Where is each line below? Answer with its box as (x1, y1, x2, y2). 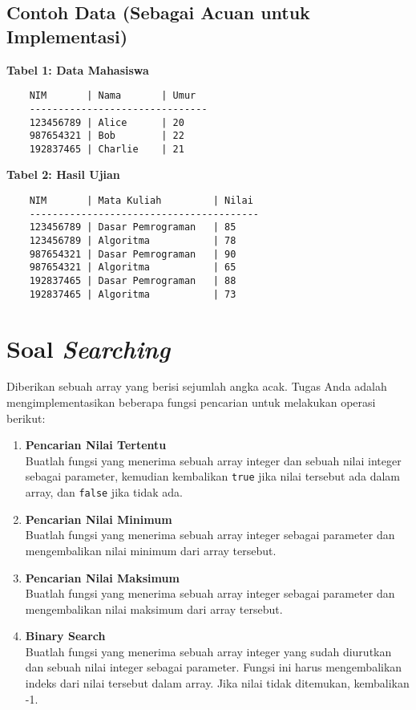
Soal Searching (6, 331, 171, 365)
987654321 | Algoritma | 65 (29, 262, 236, 274)
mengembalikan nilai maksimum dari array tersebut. (25, 600, 283, 617)
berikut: (6, 409, 46, 426)
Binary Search (25, 627, 106, 644)
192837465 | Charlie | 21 (29, 143, 184, 155)
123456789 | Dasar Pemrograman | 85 (29, 221, 236, 233)
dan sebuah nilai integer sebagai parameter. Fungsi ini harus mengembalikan (25, 659, 402, 676)
